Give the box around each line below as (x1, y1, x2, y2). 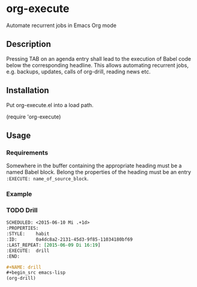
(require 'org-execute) (6, 113, 61, 120)
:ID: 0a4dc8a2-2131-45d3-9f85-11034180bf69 (6, 236, 133, 242)
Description (6, 39, 51, 49)
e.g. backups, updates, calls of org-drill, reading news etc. (6, 68, 151, 75)
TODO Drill (6, 206, 38, 215)
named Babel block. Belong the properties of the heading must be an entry (6, 168, 191, 176)
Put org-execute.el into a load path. (6, 101, 94, 108)
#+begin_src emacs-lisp (6, 270, 66, 276)
